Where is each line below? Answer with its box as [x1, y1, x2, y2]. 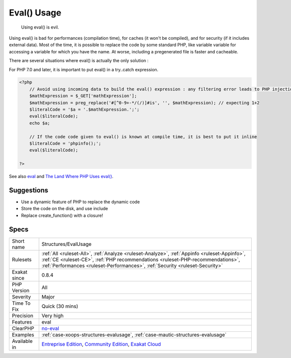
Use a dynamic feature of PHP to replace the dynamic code [21, 199, 140, 205]
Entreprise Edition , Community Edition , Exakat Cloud [41, 341, 161, 347]
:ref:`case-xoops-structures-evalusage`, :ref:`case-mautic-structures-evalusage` [41, 331, 226, 338]
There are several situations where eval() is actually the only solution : [9, 58, 149, 64]
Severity [12, 293, 31, 300]
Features [12, 318, 32, 325]
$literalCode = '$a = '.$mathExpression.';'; [29, 107, 140, 113]
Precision [12, 312, 33, 319]
